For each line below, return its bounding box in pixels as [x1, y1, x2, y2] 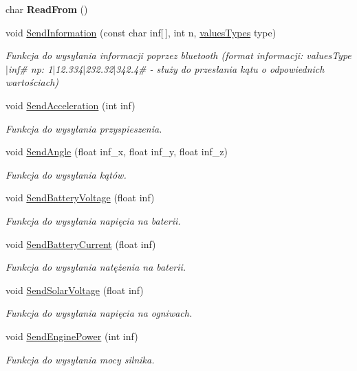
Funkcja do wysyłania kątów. [6, 167, 127, 181]
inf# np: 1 [8, 61, 53, 76]
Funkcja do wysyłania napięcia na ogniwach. [6, 306, 193, 320]
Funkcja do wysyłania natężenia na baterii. [6, 260, 186, 274]
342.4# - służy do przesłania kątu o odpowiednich [116, 61, 325, 76]
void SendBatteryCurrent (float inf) [6, 236, 156, 251]
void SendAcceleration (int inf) [6, 98, 136, 112]
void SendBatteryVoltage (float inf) [6, 190, 155, 205]
